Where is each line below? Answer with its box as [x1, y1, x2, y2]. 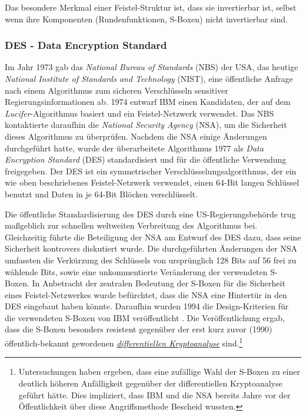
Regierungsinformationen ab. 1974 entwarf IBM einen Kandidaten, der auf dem [5, 95, 291, 108]
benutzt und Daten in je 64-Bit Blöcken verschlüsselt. [5, 187, 198, 200]
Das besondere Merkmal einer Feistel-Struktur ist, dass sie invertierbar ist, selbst [5, 1, 297, 13]
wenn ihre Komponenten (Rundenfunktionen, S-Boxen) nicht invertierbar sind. [5, 12, 288, 25]
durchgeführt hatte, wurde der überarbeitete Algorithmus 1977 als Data [5, 141, 264, 154]
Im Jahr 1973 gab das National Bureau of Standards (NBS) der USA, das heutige [5, 61, 298, 73]
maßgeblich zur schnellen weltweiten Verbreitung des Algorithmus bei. [5, 219, 257, 232]
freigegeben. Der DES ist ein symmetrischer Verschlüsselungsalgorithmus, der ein [5, 164, 297, 177]
